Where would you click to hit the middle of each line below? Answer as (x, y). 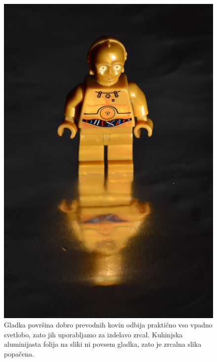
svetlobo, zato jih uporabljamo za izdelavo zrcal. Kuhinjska (93, 334)
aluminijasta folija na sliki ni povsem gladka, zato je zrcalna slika (103, 344)
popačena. (19, 353)
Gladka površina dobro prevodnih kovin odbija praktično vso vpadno (108, 325)
